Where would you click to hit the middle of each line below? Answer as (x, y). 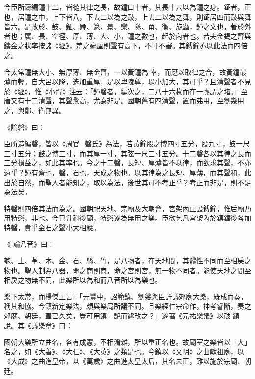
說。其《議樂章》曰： (38, 325)
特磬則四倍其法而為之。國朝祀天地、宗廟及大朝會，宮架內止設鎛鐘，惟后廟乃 (127, 208)
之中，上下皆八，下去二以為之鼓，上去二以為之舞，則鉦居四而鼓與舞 (141, 16)
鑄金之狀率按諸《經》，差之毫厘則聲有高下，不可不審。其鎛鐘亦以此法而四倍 (126, 46)
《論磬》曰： (25, 127)
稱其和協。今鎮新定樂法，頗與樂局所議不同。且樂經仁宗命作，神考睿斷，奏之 (127, 306)
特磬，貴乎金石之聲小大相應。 (52, 227)
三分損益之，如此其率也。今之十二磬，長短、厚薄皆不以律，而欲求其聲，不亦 (127, 163)
